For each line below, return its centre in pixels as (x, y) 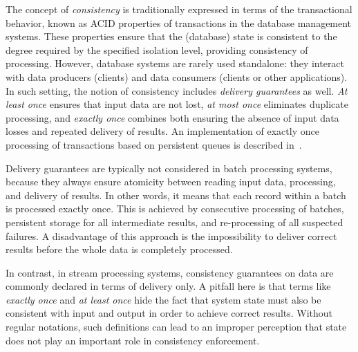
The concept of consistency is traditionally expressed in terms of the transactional (179, 9)
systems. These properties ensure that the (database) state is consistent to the (171, 36)
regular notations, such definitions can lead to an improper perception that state (176, 327)
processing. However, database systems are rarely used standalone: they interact (175, 63)
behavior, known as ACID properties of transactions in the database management (179, 22)
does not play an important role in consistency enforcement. (133, 340)
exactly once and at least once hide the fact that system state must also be (163, 299)
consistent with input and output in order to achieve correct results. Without (169, 313)
